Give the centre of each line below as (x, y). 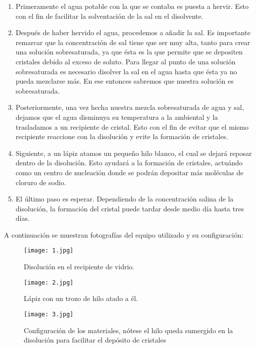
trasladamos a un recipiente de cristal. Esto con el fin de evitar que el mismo (132, 126)
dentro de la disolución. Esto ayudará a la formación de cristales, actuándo (129, 163)
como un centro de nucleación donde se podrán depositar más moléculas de (129, 172)
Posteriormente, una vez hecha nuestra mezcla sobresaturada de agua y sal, (130, 107)
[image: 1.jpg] (49, 251)
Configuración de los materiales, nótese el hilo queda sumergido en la (128, 330)
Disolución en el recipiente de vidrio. (79, 267)
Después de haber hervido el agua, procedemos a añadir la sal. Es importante (133, 32)
